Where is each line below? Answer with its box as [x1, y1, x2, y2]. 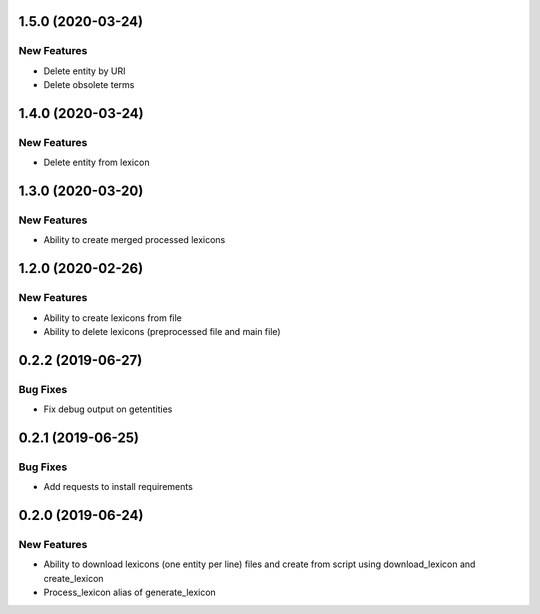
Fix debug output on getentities [43, 403, 173, 415]
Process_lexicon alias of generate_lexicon [43, 586, 217, 599]
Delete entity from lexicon [43, 156, 150, 169]
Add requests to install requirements [43, 481, 194, 493]
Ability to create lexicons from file [43, 311, 182, 324]
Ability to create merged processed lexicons [43, 234, 226, 246]
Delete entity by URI [43, 65, 126, 77]
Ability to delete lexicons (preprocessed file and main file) [43, 326, 281, 338]
